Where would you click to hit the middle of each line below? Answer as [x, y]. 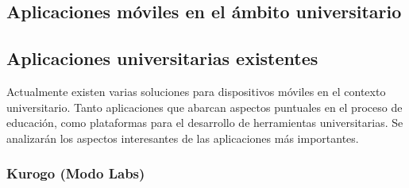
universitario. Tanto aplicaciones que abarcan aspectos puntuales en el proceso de [204, 107]
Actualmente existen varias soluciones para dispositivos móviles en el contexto [196, 91]
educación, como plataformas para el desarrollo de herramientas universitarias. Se [205, 123]
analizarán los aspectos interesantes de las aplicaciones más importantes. [183, 138]
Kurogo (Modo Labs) [76, 173]
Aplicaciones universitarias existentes [162, 58]
